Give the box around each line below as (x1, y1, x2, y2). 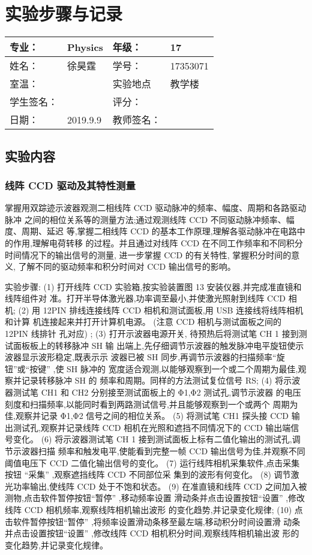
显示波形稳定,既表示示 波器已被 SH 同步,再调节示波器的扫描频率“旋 (21, 351, 285, 363)
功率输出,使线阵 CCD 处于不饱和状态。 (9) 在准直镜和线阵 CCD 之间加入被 (13, 479, 307, 492)
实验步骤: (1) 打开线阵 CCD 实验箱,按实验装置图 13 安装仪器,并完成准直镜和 (5, 280, 302, 292)
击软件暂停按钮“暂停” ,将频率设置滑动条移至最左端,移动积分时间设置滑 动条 (5, 515, 301, 527)
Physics (67, 40, 103, 54)
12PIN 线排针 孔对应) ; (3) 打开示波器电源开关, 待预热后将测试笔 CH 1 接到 (5, 327, 299, 340)
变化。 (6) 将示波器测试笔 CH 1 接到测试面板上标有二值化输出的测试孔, (13, 433, 292, 445)
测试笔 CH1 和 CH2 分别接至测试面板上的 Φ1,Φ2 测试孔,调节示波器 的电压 (13, 386, 301, 399)
